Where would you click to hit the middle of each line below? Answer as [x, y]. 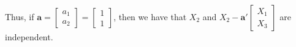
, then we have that [150, 16]
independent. [29, 37]
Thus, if [20, 16]
